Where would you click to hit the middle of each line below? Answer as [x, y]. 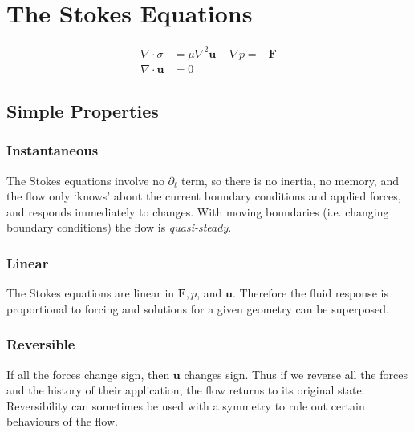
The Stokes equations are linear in [91, 293]
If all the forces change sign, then [88, 374]
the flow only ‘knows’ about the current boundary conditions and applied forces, [204, 196]
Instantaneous [53, 150]
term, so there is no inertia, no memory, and [290, 180]
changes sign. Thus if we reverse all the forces [296, 374]
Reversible [41, 344]
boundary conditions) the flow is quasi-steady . [119, 227]
